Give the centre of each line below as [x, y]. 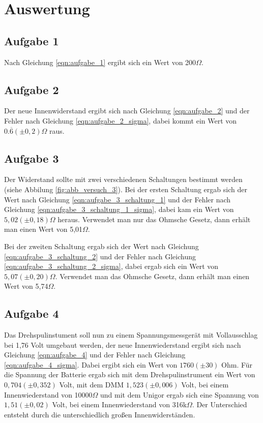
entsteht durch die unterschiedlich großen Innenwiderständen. [100, 414]
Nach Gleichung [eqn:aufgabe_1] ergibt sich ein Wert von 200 [100, 62]
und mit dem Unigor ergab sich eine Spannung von [180, 394]
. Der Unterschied [220, 404]
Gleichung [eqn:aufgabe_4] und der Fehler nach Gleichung [95, 355]
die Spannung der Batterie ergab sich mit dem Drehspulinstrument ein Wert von [130, 374]
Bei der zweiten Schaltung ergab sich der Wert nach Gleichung [101, 246]
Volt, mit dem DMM [92, 385]
